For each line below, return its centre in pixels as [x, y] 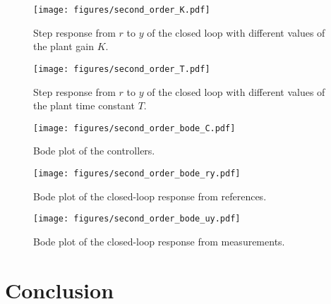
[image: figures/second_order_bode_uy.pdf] [137, 219]
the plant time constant [84, 105]
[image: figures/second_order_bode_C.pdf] [134, 128]
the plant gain [64, 46]
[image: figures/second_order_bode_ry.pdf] [137, 173]
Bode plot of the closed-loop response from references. [150, 196]
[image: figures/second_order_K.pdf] [122, 10]
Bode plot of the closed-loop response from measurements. [159, 241]
